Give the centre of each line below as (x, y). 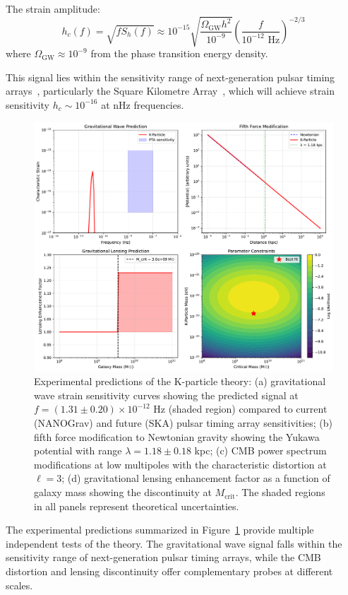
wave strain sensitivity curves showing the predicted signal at (166, 395)
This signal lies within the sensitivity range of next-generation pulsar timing (170, 77)
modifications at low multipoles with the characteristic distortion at (180, 464)
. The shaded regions (280, 492)
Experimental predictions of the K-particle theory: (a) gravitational (180, 381)
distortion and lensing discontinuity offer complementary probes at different (169, 571)
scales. (19, 585)
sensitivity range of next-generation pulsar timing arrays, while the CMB (163, 557)
